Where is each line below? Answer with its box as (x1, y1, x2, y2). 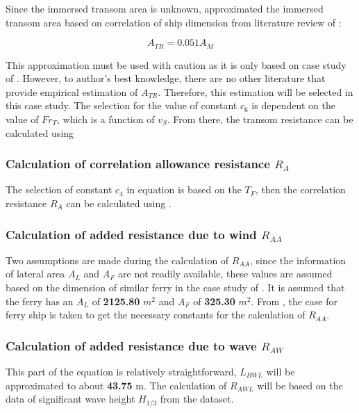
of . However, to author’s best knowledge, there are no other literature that (6, 71, 326, 86)
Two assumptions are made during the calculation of (6, 252, 229, 267)
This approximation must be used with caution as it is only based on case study (6, 57, 347, 72)
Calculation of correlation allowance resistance (6, 155, 270, 172)
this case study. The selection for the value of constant (6, 98, 237, 113)
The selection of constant (6, 182, 112, 197)
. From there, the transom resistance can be (167, 112, 353, 127)
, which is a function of (56, 112, 155, 127)
